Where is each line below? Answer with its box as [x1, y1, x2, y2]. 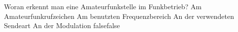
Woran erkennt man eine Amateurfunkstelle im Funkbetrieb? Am [4, 1, 202, 11]
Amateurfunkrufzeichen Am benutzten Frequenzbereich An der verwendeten [4, 11, 234, 21]
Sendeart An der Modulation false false [4, 20, 120, 31]
